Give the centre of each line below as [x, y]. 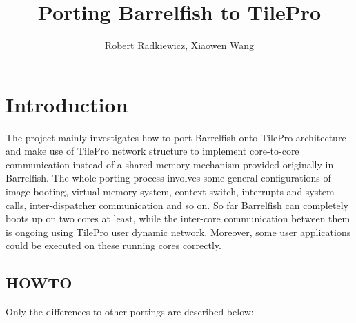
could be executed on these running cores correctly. [113, 245]
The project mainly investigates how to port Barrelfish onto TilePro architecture [176, 137]
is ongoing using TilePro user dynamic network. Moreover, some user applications [178, 232]
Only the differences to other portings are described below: [130, 312]
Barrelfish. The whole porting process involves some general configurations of [168, 178]
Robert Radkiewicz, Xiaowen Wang [179, 45]
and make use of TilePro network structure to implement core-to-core [152, 151]
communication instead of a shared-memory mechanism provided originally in [170, 164]
